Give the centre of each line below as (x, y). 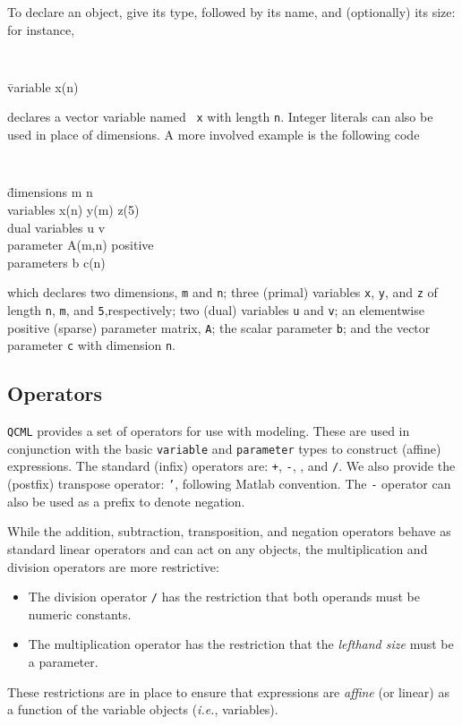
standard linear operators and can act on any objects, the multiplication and (218, 548)
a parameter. (63, 661)
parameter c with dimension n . (91, 345)
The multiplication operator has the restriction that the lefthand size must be (241, 644)
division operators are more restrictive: (113, 566)
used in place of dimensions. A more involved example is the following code (214, 135)
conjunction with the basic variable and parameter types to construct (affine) (224, 448)
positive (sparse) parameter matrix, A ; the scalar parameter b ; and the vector (219, 327)
